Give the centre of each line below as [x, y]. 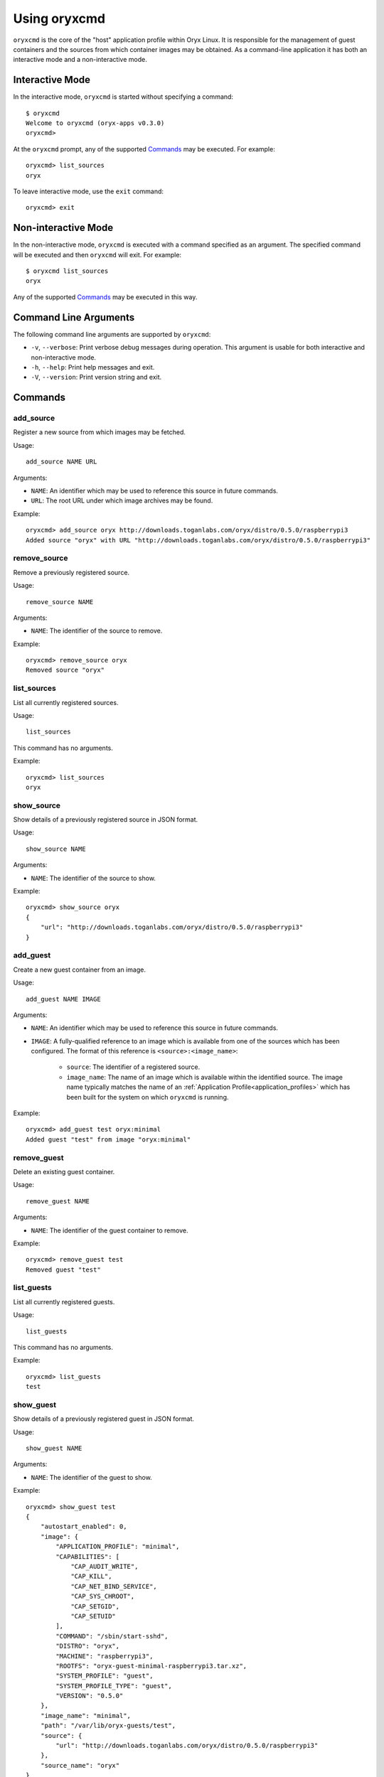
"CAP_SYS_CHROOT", [103, 1596]
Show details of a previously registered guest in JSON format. [104, 1419]
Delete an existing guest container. [64, 1171]
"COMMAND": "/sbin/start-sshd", [112, 1636]
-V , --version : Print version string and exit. [96, 377]
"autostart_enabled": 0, [84, 1527]
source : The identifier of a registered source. [133, 1067]
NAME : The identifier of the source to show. [94, 878]
